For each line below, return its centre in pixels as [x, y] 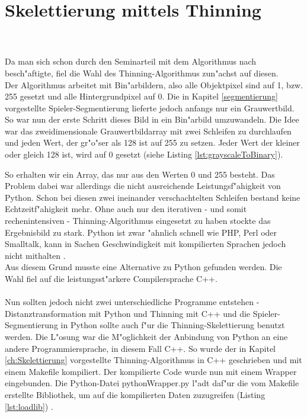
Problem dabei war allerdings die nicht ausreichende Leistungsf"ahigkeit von [143, 186]
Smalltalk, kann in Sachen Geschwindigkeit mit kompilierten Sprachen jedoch [145, 244]
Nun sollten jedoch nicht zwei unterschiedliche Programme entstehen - [132, 302]
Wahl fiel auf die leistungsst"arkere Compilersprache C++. [111, 278]
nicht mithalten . [35, 255]
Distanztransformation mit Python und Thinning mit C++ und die [128, 313]
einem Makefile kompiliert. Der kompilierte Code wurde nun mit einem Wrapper [151, 371]
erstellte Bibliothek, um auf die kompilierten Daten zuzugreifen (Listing [135, 394]
